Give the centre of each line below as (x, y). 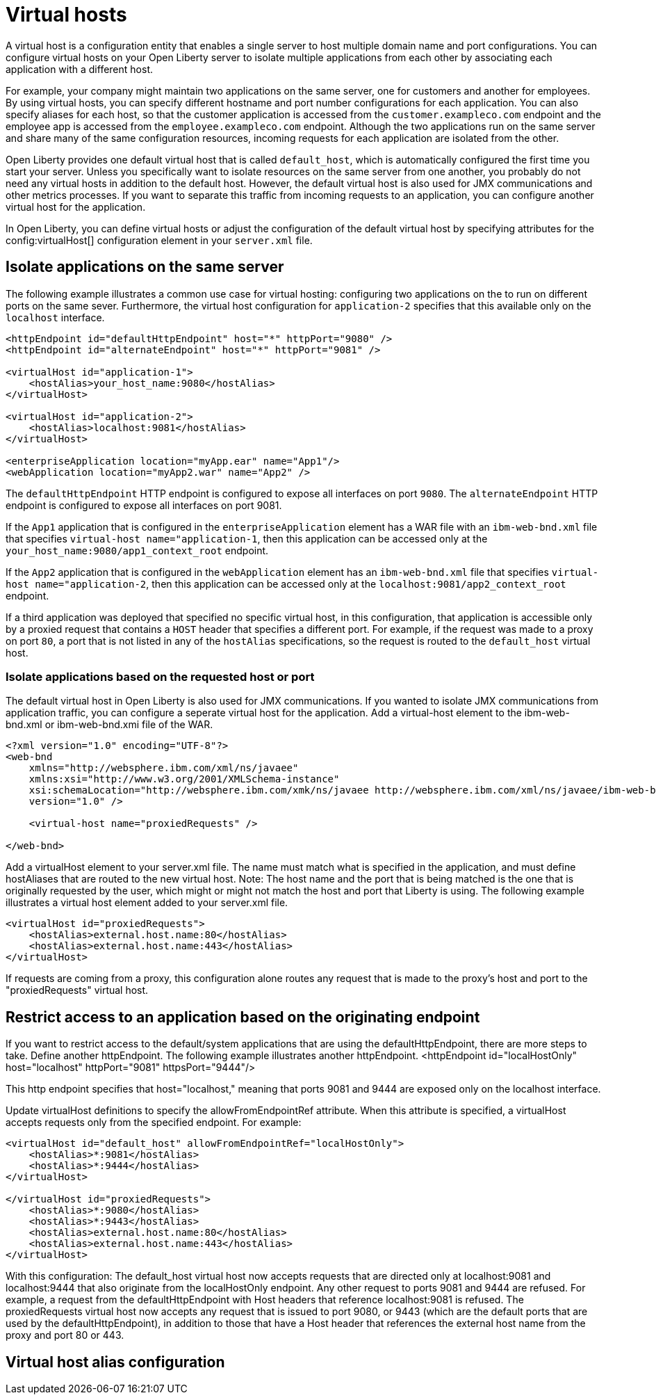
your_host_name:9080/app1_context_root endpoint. (137, 550)
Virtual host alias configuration (115, 1362)
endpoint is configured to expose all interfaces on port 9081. (144, 505)
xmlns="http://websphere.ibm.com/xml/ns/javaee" (164, 768)
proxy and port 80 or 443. (65, 1335)
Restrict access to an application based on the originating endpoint (243, 1017)
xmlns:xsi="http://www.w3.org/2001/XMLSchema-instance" (184, 779)
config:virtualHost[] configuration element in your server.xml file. (159, 240)
